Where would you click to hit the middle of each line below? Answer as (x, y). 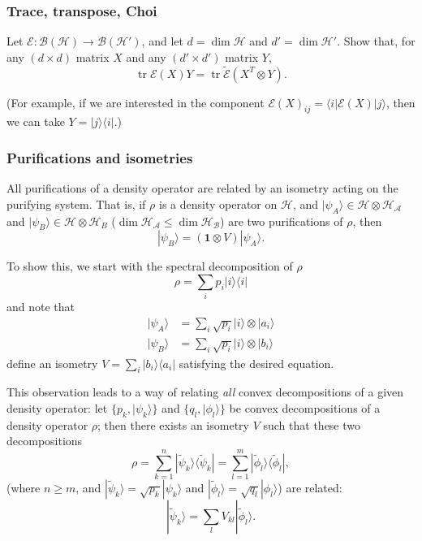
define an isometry (52, 363)
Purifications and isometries (100, 157)
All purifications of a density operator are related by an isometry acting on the (202, 188)
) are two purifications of (282, 221)
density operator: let (57, 407)
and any (146, 56)
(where (24, 488)
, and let (162, 41)
